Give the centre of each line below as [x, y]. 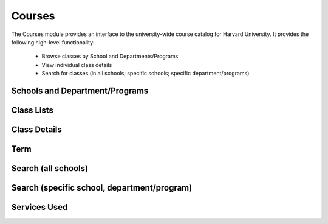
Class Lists [32, 110]
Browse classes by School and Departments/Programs [110, 56]
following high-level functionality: [53, 42]
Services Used [39, 207]
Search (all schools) [50, 168]
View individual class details [77, 65]
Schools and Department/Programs [80, 90]
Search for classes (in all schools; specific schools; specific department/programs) [145, 74]
